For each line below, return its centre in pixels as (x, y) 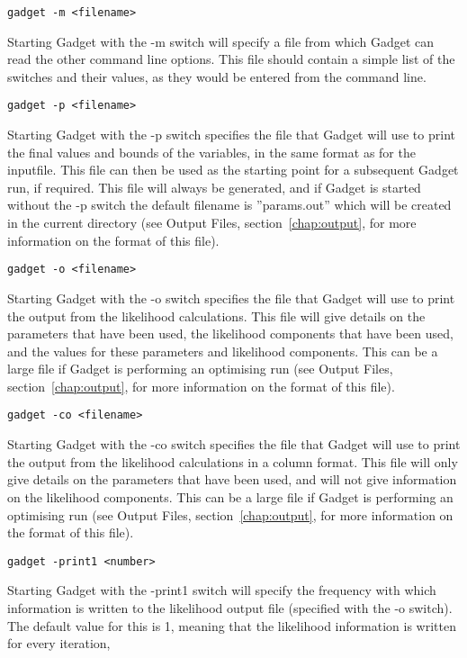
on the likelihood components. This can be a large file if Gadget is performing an (230, 496)
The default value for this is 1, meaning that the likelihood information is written (232, 625)
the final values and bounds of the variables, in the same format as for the (211, 152)
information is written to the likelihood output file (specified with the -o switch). (230, 607)
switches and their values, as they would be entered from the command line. (217, 76)
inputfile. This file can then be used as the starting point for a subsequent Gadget (233, 170)
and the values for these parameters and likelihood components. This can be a (223, 351)
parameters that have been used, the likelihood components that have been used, (230, 334)
